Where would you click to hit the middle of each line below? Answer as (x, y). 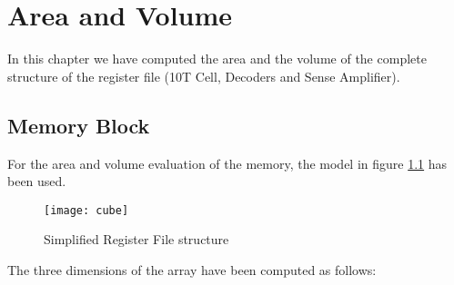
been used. (37, 181)
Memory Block (79, 125)
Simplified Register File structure (136, 239)
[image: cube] (86, 210)
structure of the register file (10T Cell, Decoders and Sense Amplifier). (204, 76)
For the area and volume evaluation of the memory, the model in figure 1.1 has (227, 163)
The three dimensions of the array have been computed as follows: (192, 269)
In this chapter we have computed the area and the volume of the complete (217, 59)
